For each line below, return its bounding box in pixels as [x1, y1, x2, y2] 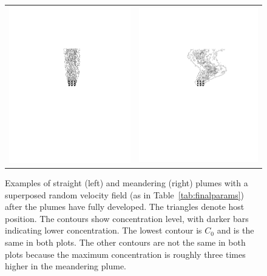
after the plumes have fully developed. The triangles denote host [5, 200, 245, 213]
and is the [217, 224, 254, 237]
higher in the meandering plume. [5, 260, 126, 272]
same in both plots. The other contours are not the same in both [5, 236, 246, 249]
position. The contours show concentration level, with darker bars [5, 212, 249, 224]
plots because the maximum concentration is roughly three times [5, 247, 246, 260]
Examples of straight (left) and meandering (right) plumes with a [5, 177, 248, 189]
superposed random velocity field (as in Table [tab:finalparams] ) [5, 188, 245, 201]
